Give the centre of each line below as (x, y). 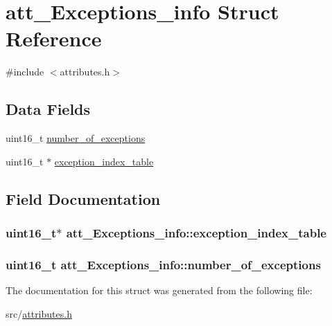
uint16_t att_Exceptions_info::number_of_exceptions (163, 264)
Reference (54, 38)
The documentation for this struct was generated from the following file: (159, 290)
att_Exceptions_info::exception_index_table (196, 233)
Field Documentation (83, 198)
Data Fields (48, 109)
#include (25, 72)
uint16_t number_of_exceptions (76, 138)
